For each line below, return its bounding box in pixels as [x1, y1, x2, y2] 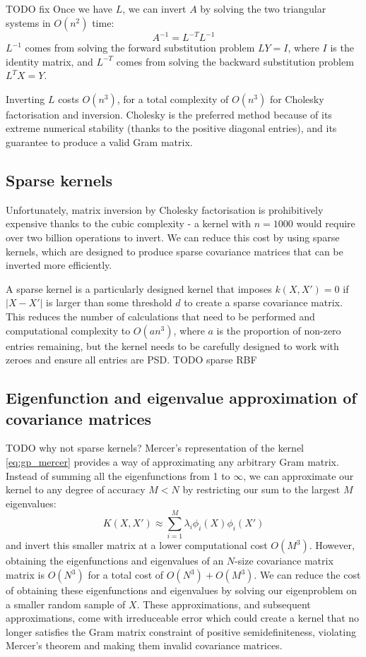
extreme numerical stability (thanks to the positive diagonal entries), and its [6, 121, 337, 135]
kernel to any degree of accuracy [6, 482, 146, 497]
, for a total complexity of [117, 91, 229, 106]
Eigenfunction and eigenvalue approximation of [6, 387, 357, 409]
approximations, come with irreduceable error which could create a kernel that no [6, 610, 360, 625]
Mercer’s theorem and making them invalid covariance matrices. [6, 638, 283, 653]
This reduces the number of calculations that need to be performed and [6, 309, 315, 324]
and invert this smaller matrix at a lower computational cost [6, 538, 268, 553]
